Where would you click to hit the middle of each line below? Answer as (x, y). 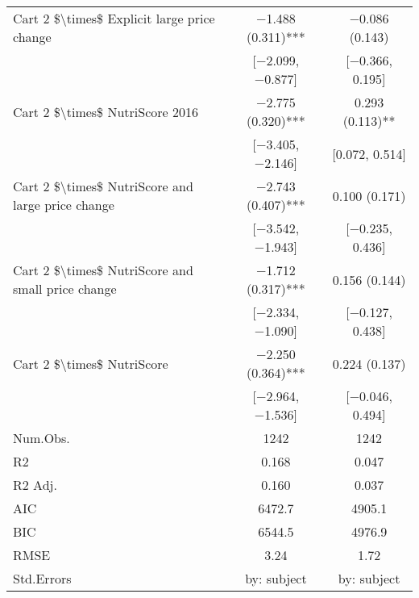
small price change (65, 289)
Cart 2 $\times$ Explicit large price (114, 18)
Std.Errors (42, 578)
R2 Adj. (35, 485)
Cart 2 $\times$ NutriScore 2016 (106, 111)
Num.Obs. (41, 438)
